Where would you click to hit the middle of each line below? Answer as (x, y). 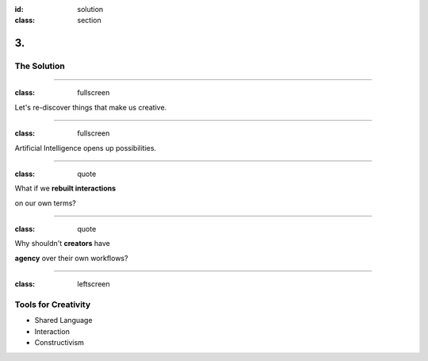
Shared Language (63, 321)
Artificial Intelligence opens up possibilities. (86, 148)
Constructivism (59, 343)
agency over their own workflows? (71, 258)
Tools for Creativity (53, 305)
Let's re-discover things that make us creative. (91, 107)
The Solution (40, 66)
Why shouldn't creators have (62, 244)
